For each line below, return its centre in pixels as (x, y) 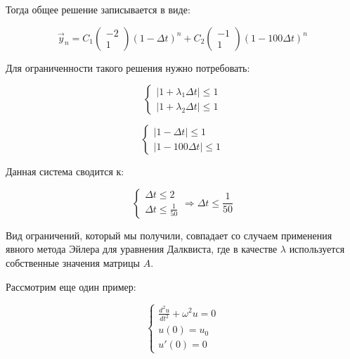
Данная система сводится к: (65, 171)
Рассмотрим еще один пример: (71, 286)
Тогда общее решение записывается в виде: (98, 9)
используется (317, 249)
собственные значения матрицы (73, 262)
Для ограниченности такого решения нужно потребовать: (128, 67)
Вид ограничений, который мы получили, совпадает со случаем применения (169, 235)
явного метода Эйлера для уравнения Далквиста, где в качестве (142, 249)
